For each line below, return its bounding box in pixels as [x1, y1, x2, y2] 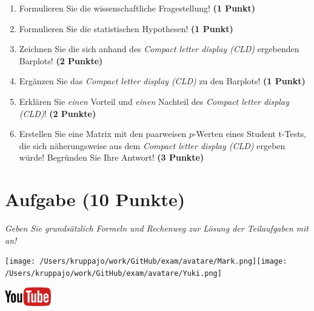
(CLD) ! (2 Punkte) [19, 107, 96, 119]
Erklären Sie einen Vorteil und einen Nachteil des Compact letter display [19, 95, 289, 107]
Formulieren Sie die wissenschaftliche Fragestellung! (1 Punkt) [19, 2, 256, 14]
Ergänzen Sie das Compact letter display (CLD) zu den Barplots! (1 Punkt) [19, 75, 306, 87]
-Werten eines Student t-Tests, [193, 127, 307, 140]
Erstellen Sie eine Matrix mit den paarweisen [19, 127, 187, 140]
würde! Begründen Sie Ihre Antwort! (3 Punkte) [19, 151, 204, 164]
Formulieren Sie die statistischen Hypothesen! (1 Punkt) [19, 22, 233, 35]
